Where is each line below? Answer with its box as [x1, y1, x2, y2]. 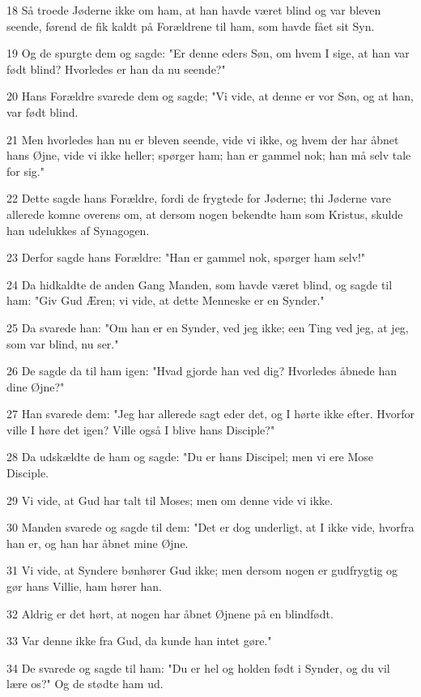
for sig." [6, 162, 45, 179]
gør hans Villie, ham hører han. [6, 578, 162, 595]
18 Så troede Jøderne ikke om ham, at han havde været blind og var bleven [6, 2, 381, 18]
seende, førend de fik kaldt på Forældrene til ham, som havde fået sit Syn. [6, 17, 375, 34]
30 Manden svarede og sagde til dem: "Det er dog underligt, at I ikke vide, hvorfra [6, 519, 415, 536]
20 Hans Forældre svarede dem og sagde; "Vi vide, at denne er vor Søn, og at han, [6, 88, 414, 105]
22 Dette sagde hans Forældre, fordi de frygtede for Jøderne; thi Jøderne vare [6, 190, 391, 207]
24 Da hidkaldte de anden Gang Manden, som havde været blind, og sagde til [6, 276, 393, 293]
